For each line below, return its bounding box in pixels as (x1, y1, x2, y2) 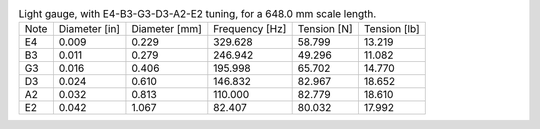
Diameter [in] (58, 22, 120, 36)
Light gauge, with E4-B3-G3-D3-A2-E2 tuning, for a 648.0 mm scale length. (18, 7, 377, 21)
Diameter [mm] (131, 22, 202, 36)
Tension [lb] (363, 22, 420, 36)
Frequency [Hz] (213, 22, 287, 36)
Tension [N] (297, 22, 354, 36)
